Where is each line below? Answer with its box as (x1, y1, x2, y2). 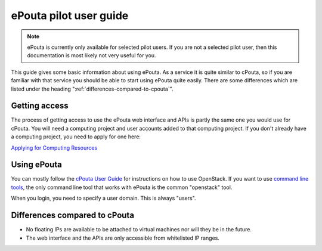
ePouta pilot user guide (11, 9, 129, 22)
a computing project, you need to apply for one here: (11, 133, 141, 140)
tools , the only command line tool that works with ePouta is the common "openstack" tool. (11, 184, 233, 191)
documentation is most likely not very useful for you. (27, 52, 156, 59)
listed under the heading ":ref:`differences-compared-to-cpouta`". (11, 85, 174, 92)
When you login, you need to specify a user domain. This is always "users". (11, 194, 196, 202)
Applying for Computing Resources (11, 144, 98, 151)
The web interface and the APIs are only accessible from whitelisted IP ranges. (26, 234, 220, 241)
